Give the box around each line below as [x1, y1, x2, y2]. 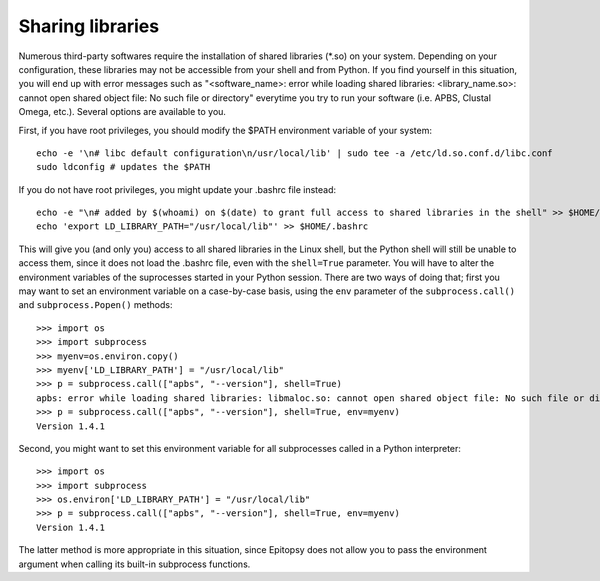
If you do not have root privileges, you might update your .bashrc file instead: [18, 183, 337, 195]
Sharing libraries [18, 15, 160, 37]
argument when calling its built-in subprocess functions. [18, 558, 251, 570]
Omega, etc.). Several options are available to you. [18, 106, 227, 118]
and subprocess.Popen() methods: [18, 299, 173, 311]
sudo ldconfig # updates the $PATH [36, 161, 211, 173]
